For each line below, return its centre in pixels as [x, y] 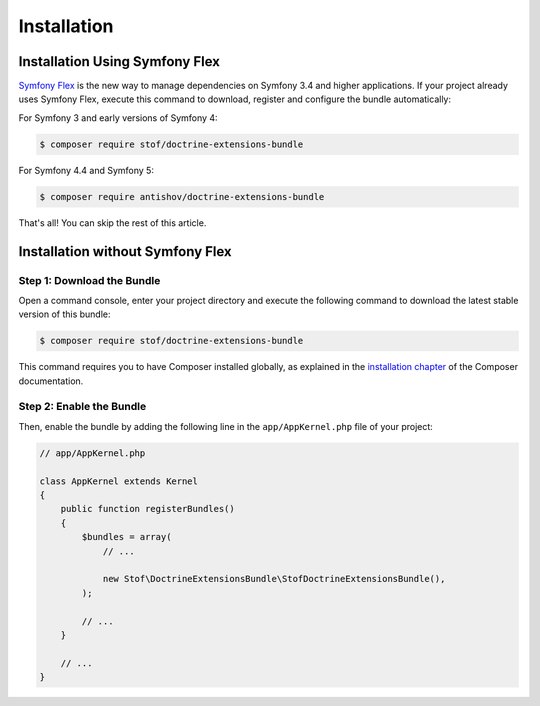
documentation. [51, 381]
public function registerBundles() [147, 509]
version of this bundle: [64, 314]
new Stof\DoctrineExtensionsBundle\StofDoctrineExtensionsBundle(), [274, 579]
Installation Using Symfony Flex [119, 61]
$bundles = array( [126, 537]
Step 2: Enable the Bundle [82, 407]
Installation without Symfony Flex [125, 251]
